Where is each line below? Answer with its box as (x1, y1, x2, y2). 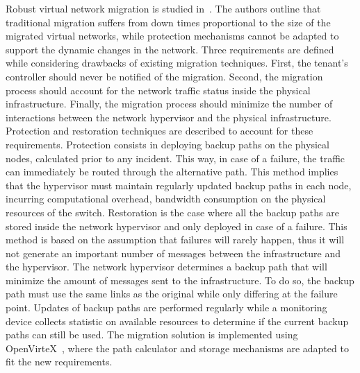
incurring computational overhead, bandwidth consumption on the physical (6, 191, 326, 206)
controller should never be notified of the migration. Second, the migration (6, 69, 323, 83)
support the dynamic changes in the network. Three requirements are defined (6, 42, 334, 56)
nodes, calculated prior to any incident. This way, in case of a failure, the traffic (6, 150, 345, 165)
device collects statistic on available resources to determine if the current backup (6, 313, 349, 328)
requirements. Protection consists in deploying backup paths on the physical (6, 137, 329, 151)
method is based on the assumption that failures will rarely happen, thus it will (6, 232, 345, 247)
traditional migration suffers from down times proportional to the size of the (6, 15, 331, 29)
